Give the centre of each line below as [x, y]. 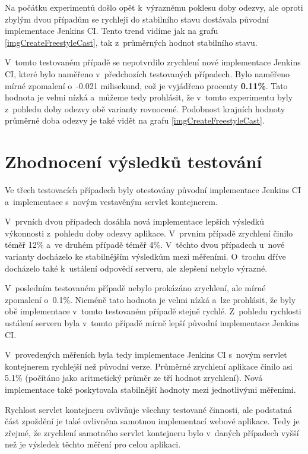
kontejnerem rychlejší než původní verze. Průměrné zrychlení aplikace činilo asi [149, 366]
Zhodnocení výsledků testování [134, 161]
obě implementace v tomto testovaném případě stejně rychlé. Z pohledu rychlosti [153, 311]
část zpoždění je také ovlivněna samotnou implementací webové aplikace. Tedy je [152, 421]
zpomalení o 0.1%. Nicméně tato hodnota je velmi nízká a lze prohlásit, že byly [150, 299]
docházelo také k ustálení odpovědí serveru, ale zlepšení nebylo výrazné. [136, 268]
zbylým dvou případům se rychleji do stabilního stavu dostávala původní [137, 19]
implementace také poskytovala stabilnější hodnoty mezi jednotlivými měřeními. [150, 389]
